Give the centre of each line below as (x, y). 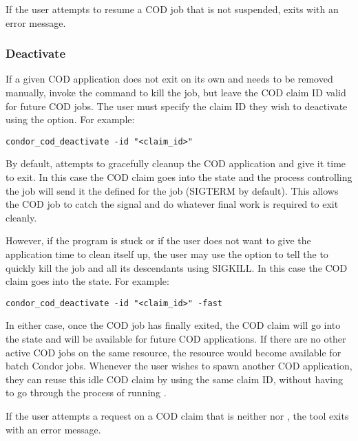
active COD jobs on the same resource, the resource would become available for (173, 352)
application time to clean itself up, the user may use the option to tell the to (167, 254)
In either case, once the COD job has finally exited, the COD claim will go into (173, 325)
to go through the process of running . (86, 392)
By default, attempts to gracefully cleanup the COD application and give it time (176, 163)
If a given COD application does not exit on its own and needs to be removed (169, 79)
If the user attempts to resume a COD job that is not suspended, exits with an (172, 9)
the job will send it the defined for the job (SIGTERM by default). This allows (172, 190)
